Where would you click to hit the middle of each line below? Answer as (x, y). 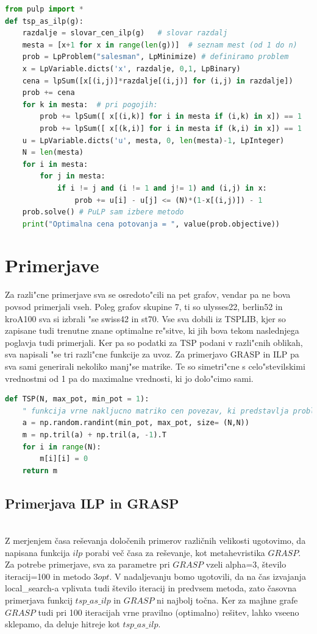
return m (40, 470)
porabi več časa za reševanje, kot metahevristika (175, 552)
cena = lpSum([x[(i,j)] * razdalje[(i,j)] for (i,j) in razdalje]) (158, 81)
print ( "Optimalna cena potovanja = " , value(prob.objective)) (151, 224)
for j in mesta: (73, 176)
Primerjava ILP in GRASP (92, 503)
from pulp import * (44, 9)
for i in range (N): (62, 447)
